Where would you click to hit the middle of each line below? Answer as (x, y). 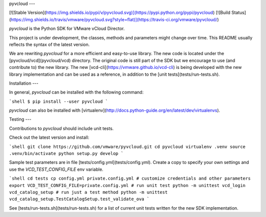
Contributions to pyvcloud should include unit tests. (61, 128)
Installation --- (24, 83)
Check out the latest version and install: (49, 137)
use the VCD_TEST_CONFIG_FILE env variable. (56, 169)
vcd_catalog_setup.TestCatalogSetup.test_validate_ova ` (79, 199)
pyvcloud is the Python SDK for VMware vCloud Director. (67, 29)
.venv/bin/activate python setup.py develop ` (66, 154)
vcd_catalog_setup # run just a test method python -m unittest (88, 192)
